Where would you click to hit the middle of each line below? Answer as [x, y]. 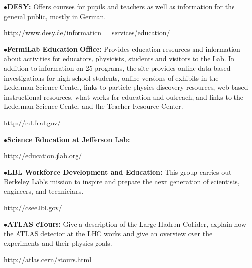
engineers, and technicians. [44, 191]
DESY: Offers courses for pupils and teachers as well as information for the [121, 6]
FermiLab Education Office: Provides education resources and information [124, 49]
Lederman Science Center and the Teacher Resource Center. [94, 106]
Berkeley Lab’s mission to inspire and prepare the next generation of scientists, [122, 181]
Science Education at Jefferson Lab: [69, 139]
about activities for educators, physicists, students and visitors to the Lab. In [119, 58]
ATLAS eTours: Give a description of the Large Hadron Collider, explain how [127, 224]
